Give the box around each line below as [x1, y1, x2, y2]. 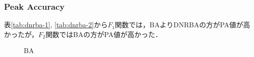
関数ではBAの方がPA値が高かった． [45, 29, 162, 39]
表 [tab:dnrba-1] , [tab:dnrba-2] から [4, 19, 108, 30]
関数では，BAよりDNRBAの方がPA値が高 [115, 19, 251, 30]
